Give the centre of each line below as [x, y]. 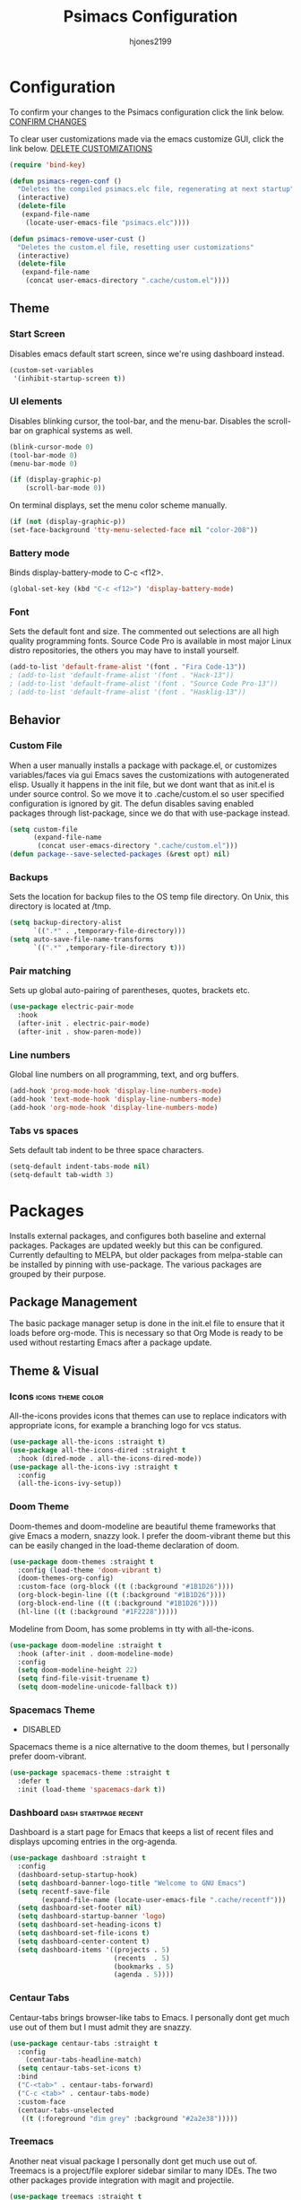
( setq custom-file [43, 829]
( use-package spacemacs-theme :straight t [90, 1773]
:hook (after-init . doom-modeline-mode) [96, 1654]
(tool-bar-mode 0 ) [43, 455]
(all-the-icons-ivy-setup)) [70, 1484]
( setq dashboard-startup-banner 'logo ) [92, 1916]
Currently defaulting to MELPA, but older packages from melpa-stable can [146, 1254]
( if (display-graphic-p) [56, 480]
